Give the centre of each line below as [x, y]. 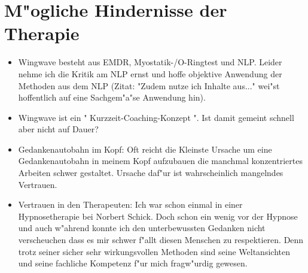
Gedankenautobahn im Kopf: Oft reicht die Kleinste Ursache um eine [145, 149]
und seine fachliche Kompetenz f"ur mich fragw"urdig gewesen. [133, 263]
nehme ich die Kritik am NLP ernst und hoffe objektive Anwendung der [150, 73]
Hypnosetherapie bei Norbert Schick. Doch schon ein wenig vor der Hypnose [158, 216]
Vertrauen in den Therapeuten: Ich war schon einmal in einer [130, 204]
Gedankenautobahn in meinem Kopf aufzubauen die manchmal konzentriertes [160, 161]
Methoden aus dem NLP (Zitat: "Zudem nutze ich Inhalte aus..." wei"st [149, 85]
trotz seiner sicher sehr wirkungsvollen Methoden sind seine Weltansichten [154, 251]
